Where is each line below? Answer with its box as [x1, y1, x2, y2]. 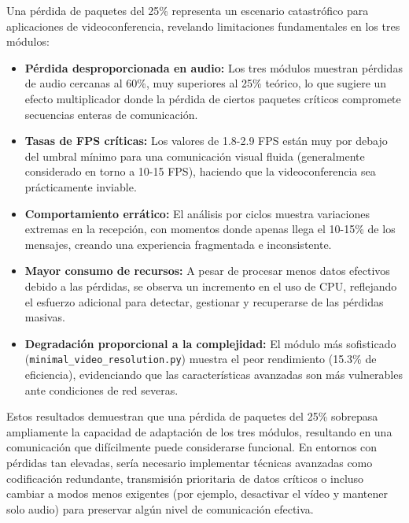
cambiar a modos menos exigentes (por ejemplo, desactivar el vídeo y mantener [6, 485, 388, 502]
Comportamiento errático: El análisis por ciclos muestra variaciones [24, 205, 370, 221]
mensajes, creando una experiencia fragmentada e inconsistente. [24, 236, 332, 252]
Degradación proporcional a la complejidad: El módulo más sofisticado [24, 335, 396, 351]
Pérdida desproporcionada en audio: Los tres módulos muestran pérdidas [24, 59, 403, 76]
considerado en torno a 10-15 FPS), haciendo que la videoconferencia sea [24, 163, 376, 180]
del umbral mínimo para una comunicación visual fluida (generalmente [24, 147, 365, 164]
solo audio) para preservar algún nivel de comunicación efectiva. [6, 500, 314, 517]
